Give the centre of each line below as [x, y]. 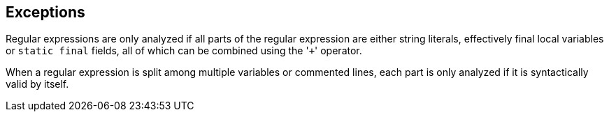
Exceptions [45, 12]
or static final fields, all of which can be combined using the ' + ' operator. [184, 51]
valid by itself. [37, 84]
